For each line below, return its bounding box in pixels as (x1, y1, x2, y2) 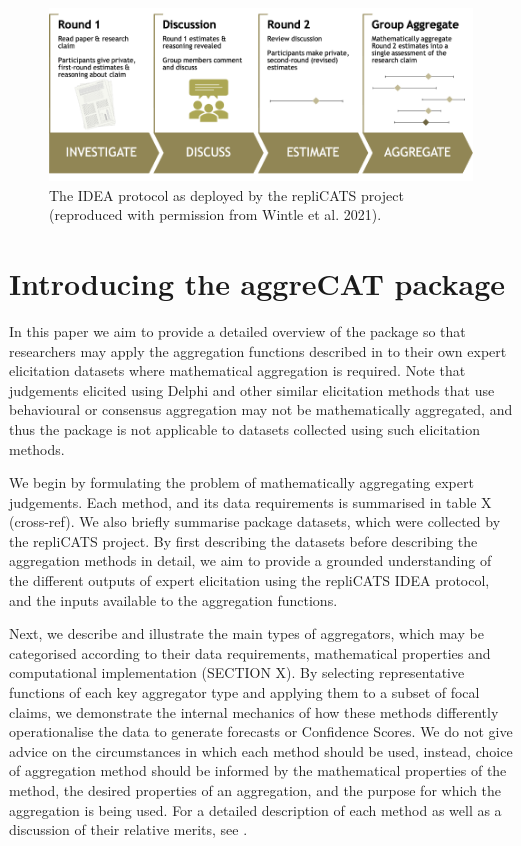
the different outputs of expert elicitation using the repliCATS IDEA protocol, (9, 570, 490, 591)
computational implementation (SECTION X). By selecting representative (9, 662, 465, 683)
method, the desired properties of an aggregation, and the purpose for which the (9, 780, 502, 800)
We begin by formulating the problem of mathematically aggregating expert (9, 472, 474, 493)
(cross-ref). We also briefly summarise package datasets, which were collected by (9, 511, 501, 532)
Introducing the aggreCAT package (9, 263, 505, 303)
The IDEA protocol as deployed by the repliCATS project (49, 184, 404, 205)
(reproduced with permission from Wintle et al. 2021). (49, 204, 382, 225)
